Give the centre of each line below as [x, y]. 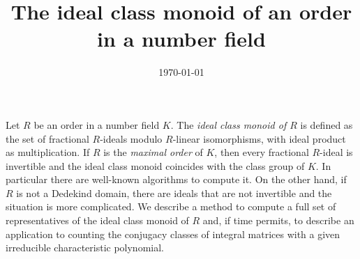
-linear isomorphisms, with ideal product [259, 138]
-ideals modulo [131, 138]
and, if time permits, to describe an [278, 220]
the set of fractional [47, 138]
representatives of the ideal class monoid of [97, 220]
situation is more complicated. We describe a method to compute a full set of [171, 206]
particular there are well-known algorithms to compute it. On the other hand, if [176, 179]
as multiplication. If [48, 152]
